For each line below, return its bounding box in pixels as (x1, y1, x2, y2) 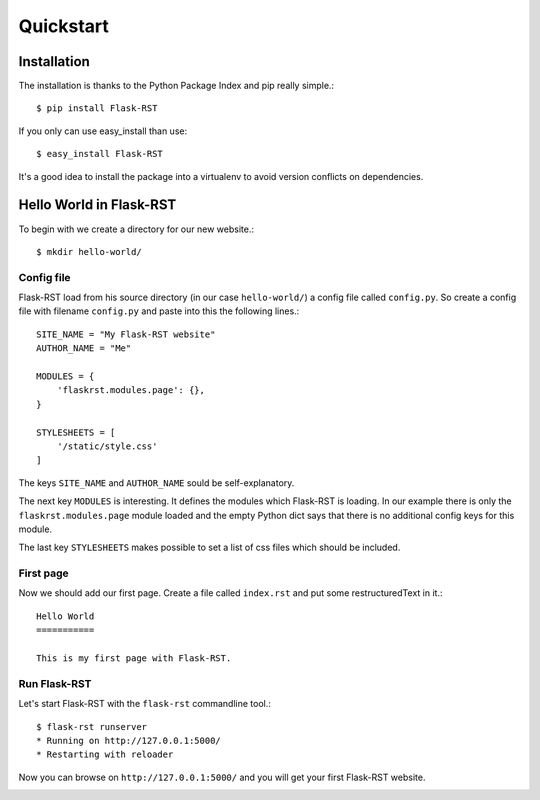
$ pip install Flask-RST (36, 103, 158, 114)
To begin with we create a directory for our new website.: (18, 223, 255, 235)
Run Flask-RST (18, 676, 92, 690)
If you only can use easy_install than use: (18, 125, 188, 137)
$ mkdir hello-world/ (36, 246, 142, 257)
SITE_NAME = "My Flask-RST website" (36, 328, 216, 340)
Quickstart (18, 15, 110, 37)
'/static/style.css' (56, 440, 158, 452)
